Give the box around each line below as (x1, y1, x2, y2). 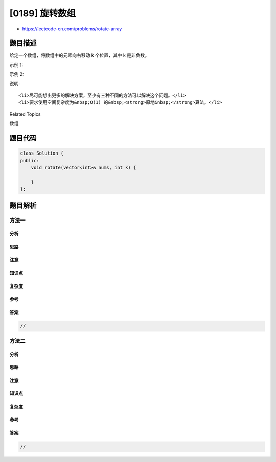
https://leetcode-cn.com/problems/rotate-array (22, 26, 122, 32)
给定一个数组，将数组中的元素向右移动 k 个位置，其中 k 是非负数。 (9, 52, 150, 58)
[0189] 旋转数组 (9, 8, 76, 19)
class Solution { (20, 150, 64, 156)
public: (20, 158, 39, 163)
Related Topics (9, 111, 41, 117)
